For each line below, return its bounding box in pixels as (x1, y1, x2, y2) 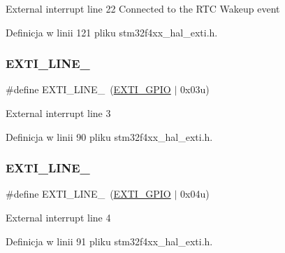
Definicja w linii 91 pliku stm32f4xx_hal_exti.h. (6, 233, 213, 248)
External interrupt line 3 (6, 106, 111, 120)
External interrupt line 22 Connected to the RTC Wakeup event (6, 1, 280, 15)
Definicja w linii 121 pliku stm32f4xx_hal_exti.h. (6, 25, 218, 39)
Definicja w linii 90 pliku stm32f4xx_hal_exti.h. (6, 129, 213, 144)
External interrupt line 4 (6, 210, 111, 224)
